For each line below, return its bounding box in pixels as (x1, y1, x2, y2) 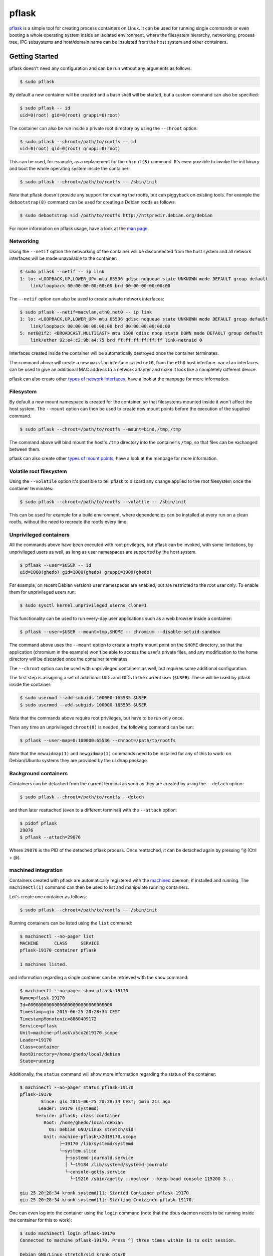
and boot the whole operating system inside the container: (9, 166, 130, 172)
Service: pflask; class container (36, 1113, 120, 1118)
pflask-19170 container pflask (20, 948, 97, 953)
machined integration (9, 867, 63, 874)
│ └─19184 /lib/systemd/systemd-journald (64, 1162, 168, 1168)
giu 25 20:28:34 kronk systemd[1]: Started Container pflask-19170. (20, 1190, 192, 1196)
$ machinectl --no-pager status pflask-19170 (20, 1085, 134, 1090)
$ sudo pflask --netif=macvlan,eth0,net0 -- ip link (20, 309, 152, 315)
